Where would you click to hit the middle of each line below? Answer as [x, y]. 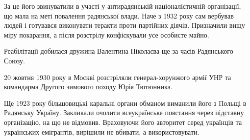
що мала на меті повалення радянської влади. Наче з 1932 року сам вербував [119, 15]
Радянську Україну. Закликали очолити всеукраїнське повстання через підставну [124, 112]
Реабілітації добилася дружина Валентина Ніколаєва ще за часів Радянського [119, 51]
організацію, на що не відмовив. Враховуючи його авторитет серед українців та [123, 122]
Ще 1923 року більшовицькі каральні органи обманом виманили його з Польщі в [125, 103]
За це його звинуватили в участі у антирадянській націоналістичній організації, [123, 6]
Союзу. [14, 60]
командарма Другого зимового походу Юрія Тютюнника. [88, 87]
